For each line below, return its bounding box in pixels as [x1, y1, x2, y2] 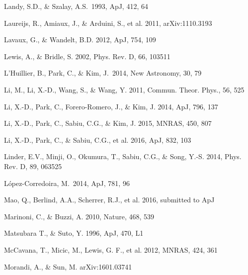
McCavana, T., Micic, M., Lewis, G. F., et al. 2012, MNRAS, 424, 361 [4, 244, 218, 255]
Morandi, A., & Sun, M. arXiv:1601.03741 [4, 261, 132, 272]
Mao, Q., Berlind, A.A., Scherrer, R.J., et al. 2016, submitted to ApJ [4, 194, 215, 205]
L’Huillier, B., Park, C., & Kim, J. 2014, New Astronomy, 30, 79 [4, 68, 202, 78]
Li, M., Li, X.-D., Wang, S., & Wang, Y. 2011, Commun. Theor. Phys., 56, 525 [4, 84, 245, 94]
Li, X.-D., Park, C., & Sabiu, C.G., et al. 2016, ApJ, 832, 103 [4, 134, 191, 145]
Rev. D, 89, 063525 [4, 161, 62, 171]
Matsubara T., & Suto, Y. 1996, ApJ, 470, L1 [4, 228, 144, 238]
